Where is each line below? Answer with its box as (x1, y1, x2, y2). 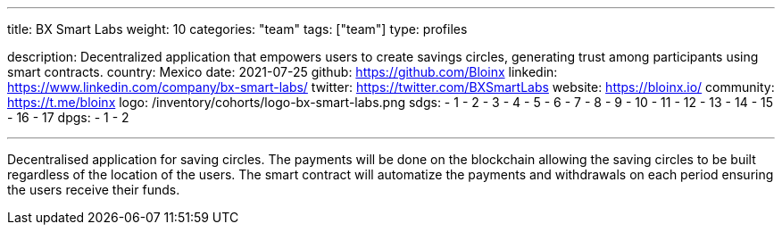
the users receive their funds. (7, 182, 180, 197)
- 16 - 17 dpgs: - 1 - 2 (7, 110, 129, 125)
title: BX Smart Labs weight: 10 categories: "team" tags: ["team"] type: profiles (7, 21, 468, 37)
